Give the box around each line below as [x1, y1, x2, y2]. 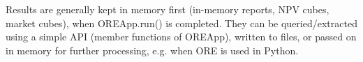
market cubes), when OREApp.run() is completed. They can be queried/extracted [6, 15, 357, 30]
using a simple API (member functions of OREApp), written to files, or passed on [6, 29, 357, 44]
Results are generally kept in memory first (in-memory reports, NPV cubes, [6, 2, 329, 16]
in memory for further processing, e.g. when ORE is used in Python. [6, 42, 299, 57]
